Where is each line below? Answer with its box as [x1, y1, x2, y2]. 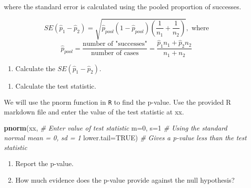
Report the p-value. [15, 158, 74, 169]
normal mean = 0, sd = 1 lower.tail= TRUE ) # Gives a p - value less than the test [4, 132, 247, 143]
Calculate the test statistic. [15, 80, 96, 91]
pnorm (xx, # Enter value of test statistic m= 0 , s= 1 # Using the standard [4, 123, 228, 133]
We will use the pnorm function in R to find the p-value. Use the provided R [4, 97, 231, 107]
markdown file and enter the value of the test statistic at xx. [4, 106, 184, 116]
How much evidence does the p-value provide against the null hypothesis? [15, 174, 235, 185]
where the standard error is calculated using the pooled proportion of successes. [4, 1, 241, 11]
